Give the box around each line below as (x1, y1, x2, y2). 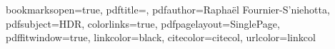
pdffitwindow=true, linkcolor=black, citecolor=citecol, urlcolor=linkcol (6, 30, 316, 45)
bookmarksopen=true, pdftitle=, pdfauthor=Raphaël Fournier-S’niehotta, (6, 2, 330, 16)
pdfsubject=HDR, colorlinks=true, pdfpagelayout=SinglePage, (6, 16, 280, 31)
